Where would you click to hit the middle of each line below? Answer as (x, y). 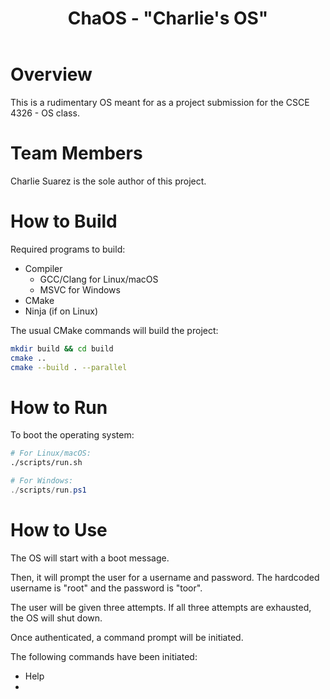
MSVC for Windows (80, 289)
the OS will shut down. (56, 618)
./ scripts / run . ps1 (48, 490)
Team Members (76, 153)
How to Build (64, 221)
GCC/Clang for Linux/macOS (99, 279)
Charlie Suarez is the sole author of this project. (108, 181)
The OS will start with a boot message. (90, 558)
